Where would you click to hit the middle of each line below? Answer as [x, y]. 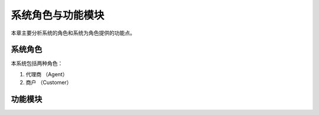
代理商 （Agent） [47, 74]
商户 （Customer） [49, 83]
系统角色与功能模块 [58, 15]
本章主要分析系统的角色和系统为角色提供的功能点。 [73, 33]
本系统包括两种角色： [37, 63]
